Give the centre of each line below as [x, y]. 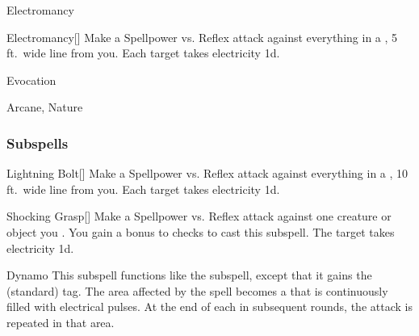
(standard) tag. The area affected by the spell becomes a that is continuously [197, 290]
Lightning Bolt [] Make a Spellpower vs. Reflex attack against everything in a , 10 [207, 173]
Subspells [38, 143]
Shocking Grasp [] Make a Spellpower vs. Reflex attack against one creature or [199, 216]
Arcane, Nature [45, 107]
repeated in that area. [61, 322]
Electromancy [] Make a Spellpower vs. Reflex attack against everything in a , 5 [202, 37]
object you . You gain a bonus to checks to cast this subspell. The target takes [201, 231]
